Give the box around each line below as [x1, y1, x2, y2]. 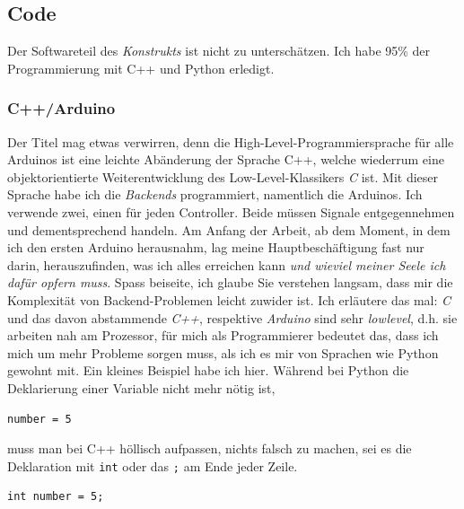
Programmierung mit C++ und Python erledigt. [7, 58, 275, 77]
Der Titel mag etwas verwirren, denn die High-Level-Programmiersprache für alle [7, 132, 454, 151]
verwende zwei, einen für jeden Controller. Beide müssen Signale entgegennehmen [7, 202, 455, 221]
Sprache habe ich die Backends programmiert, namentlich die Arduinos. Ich [7, 185, 423, 204]
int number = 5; [7, 490, 104, 504]
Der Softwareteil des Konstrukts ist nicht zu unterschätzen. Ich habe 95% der [7, 41, 431, 60]
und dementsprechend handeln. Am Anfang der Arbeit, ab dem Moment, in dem [7, 220, 451, 239]
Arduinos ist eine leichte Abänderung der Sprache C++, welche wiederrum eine [7, 150, 444, 169]
